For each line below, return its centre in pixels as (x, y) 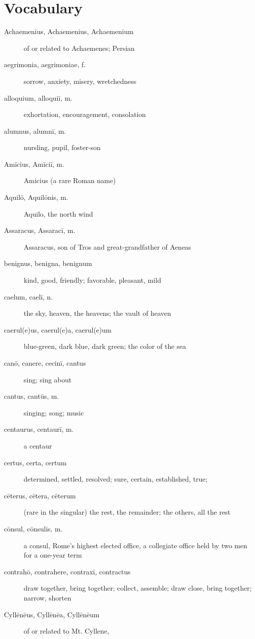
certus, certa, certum (35, 462)
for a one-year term (53, 555)
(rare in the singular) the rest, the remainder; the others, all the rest (127, 512)
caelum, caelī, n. (28, 296)
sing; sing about (48, 379)
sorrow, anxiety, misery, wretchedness (80, 81)
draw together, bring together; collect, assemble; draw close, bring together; (138, 588)
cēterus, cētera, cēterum (40, 495)
